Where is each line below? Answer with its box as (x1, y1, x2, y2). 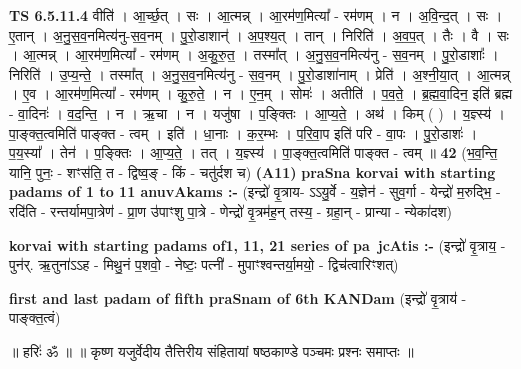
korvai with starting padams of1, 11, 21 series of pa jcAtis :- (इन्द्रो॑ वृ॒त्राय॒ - (9, 234, 506, 255)
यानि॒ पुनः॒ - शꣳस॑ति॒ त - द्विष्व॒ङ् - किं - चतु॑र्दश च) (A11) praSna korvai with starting (9, 161, 496, 182)
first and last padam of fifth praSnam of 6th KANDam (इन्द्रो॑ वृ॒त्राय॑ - (9, 287, 467, 308)
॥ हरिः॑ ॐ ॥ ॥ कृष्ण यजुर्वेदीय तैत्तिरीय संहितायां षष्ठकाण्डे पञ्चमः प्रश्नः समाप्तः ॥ (9, 340, 414, 361)
